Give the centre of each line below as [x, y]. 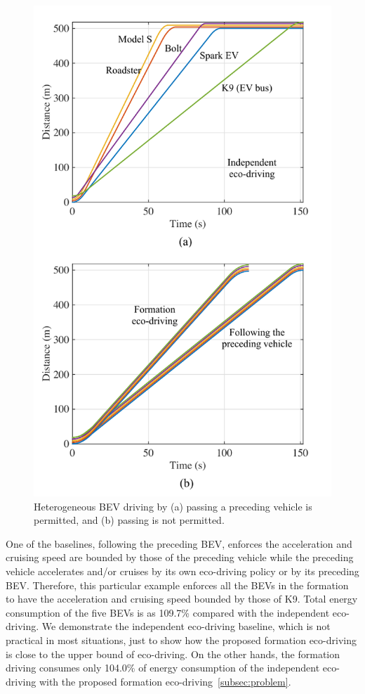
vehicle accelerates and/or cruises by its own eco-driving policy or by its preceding [182, 571]
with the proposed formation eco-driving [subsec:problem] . [165, 681]
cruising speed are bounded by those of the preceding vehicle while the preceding [180, 557]
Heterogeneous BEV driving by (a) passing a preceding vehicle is [173, 506]
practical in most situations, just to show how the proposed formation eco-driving [181, 640]
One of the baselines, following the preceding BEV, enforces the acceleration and [179, 543]
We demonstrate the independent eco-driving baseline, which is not [186, 626]
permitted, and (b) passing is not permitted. [129, 520]
